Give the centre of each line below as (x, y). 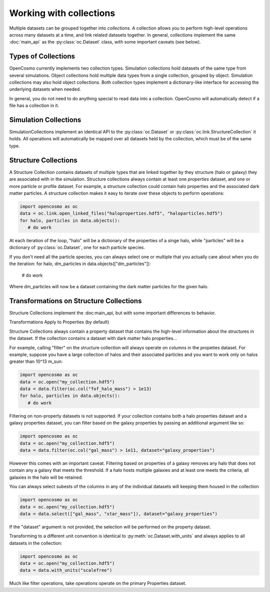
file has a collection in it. (34, 106)
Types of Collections (42, 56)
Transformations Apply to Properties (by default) (59, 322)
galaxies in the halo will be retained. (46, 477)
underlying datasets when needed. (45, 89)
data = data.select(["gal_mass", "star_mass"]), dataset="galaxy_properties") (118, 514)
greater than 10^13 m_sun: (36, 361)
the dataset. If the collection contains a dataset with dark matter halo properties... (93, 338)
